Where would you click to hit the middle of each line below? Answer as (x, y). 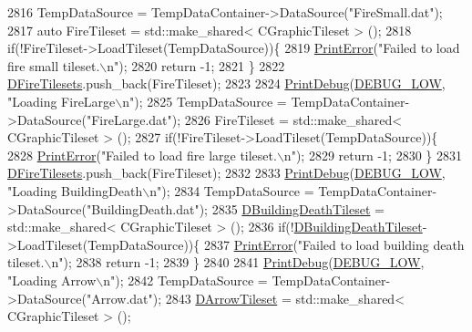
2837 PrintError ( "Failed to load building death (334, 244)
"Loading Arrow (52, 280)
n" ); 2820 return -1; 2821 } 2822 (196, 65)
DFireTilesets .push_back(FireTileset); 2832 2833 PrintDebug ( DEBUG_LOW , (226, 173)
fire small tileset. (54, 65)
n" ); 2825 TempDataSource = (205, 101)
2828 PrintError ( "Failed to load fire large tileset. (142, 155)
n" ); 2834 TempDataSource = (232, 190)
